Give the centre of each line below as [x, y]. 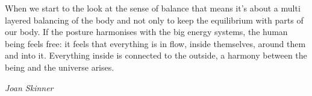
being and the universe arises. [60, 67]
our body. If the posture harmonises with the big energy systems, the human [146, 32]
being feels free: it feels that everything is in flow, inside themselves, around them [155, 43]
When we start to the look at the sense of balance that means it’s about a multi [153, 8]
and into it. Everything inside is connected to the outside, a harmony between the [156, 55]
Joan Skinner [29, 87]
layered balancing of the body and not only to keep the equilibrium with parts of [154, 20]
